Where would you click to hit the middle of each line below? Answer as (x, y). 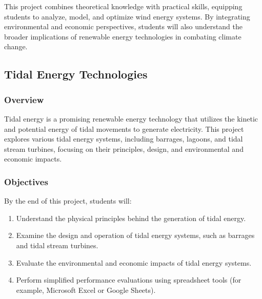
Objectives (26, 181)
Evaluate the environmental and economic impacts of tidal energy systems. (134, 262)
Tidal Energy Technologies (76, 74)
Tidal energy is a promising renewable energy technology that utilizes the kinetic (131, 118)
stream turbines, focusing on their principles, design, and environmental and (124, 148)
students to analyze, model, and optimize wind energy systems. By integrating (127, 16)
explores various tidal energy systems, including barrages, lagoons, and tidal (124, 139)
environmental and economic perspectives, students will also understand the (123, 26)
